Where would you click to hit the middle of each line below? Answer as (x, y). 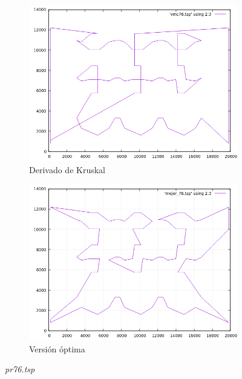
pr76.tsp (20, 369)
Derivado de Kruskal (67, 169)
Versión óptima (57, 348)
